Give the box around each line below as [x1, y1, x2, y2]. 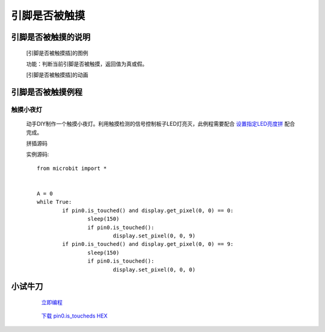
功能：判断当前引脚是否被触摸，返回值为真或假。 [26, 60, 147, 67]
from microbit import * [37, 164, 107, 172]
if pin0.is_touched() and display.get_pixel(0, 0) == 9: [62, 241, 234, 248]
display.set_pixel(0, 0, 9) [113, 233, 196, 239]
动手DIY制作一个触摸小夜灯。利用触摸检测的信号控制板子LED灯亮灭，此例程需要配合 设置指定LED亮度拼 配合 [26, 121, 296, 128]
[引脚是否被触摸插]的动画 [26, 71, 88, 78]
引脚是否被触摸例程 [11, 87, 82, 98]
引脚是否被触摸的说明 [11, 32, 90, 42]
